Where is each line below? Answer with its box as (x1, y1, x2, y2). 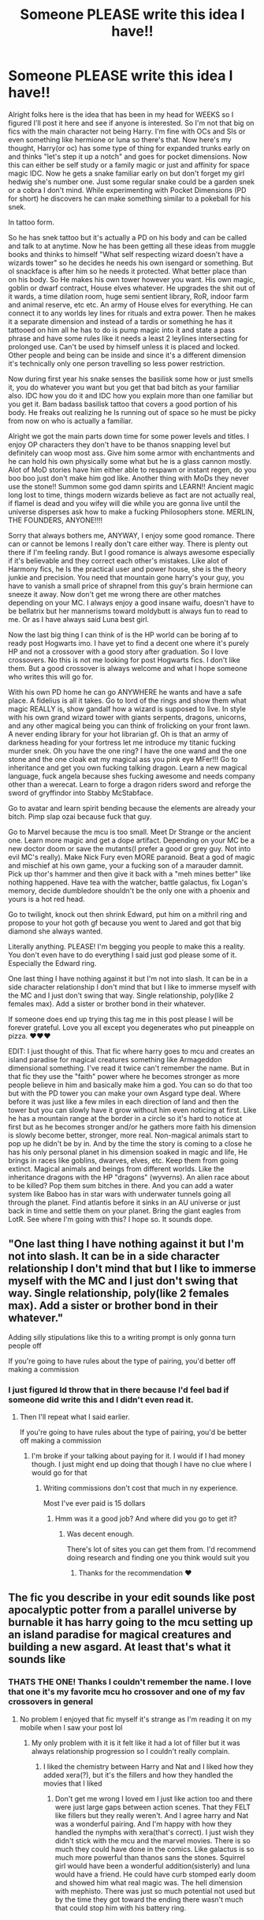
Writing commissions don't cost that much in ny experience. (43, 1484, 239, 1493)
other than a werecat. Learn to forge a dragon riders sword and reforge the (8, 779, 252, 789)
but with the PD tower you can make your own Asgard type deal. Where (8, 1088, 241, 1098)
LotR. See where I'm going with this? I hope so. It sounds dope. (8, 1214, 214, 1224)
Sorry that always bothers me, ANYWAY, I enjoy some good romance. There (8, 530, 255, 540)
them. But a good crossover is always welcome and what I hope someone (8, 663, 247, 673)
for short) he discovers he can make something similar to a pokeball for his (8, 194, 251, 203)
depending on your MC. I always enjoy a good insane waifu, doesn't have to (8, 598, 255, 607)
